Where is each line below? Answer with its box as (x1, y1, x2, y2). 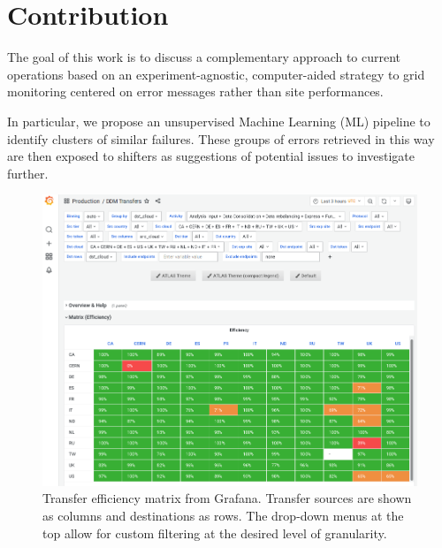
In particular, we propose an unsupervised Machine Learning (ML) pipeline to (7, 111, 431, 130)
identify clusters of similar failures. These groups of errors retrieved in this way (7, 129, 435, 148)
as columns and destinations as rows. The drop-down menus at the (42, 506, 404, 524)
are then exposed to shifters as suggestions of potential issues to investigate (7, 147, 415, 165)
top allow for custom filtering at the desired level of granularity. (42, 523, 387, 542)
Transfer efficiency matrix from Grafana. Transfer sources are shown (42, 489, 412, 507)
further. (7, 164, 49, 182)
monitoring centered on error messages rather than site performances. (7, 82, 384, 101)
